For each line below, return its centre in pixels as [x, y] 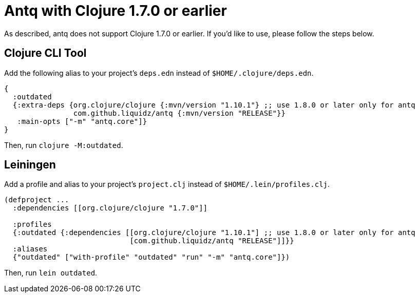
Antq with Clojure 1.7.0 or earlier [116, 11]
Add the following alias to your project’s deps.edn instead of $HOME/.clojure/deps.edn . [159, 73]
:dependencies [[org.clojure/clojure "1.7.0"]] [110, 208]
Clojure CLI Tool [45, 53]
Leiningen [30, 165]
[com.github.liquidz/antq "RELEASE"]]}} [212, 241]
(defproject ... [37, 200]
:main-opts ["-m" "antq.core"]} [82, 121]
